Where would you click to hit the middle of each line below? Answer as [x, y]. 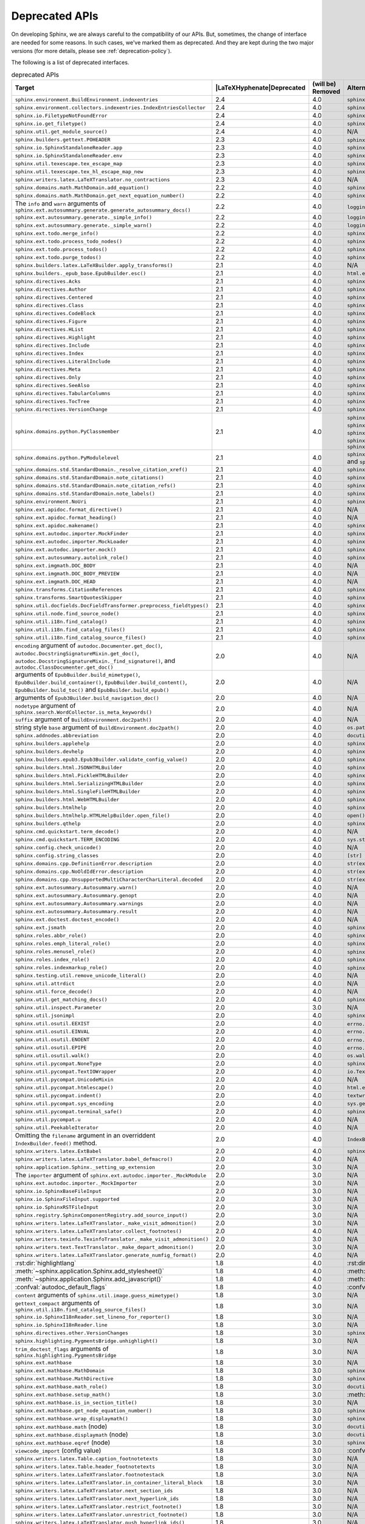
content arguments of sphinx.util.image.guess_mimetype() [97, 1295]
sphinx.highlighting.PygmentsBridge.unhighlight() [86, 1341]
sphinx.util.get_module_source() [61, 131]
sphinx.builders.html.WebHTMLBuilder [67, 799]
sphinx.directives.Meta [48, 369]
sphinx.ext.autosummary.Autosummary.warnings [79, 903]
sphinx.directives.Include [52, 345]
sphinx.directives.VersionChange [61, 409]
